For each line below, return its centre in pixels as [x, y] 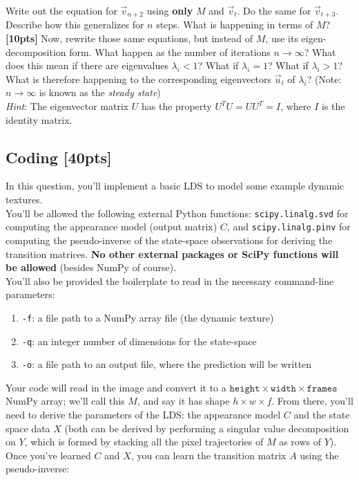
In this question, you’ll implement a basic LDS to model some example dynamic [175, 186]
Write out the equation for [61, 10]
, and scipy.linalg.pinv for [289, 227]
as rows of [300, 442]
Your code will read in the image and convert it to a [116, 387]
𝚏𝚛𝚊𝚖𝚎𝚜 [322, 388]
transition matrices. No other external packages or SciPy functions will [172, 253]
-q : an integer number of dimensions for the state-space [139, 341]
